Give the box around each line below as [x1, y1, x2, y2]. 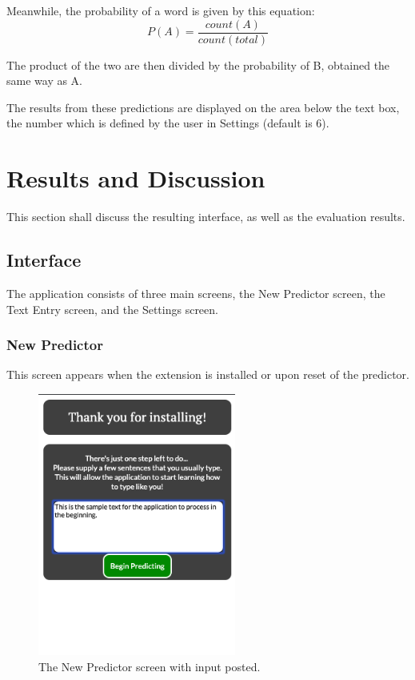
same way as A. [6, 72, 83, 89]
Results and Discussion [6, 162, 265, 195]
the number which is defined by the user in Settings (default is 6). [6, 115, 329, 131]
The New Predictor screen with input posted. [38, 658, 261, 674]
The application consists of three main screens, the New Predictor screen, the [6, 284, 385, 301]
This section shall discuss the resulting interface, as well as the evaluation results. [6, 208, 405, 225]
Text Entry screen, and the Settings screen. [6, 300, 218, 317]
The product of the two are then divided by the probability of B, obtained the [6, 56, 390, 73]
